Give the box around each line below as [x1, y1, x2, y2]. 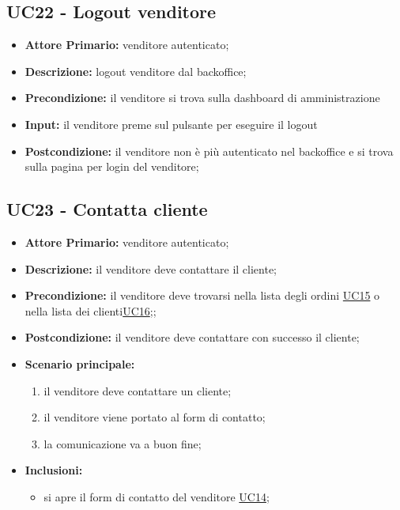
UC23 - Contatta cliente [6, 197, 208, 221]
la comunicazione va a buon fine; [43, 435, 202, 451]
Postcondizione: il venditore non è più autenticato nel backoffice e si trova [25, 142, 394, 159]
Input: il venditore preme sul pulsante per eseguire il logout [25, 115, 318, 132]
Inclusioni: [25, 462, 83, 478]
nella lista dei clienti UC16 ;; [25, 302, 157, 319]
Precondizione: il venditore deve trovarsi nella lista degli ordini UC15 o [25, 287, 380, 304]
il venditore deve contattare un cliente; [43, 382, 232, 399]
